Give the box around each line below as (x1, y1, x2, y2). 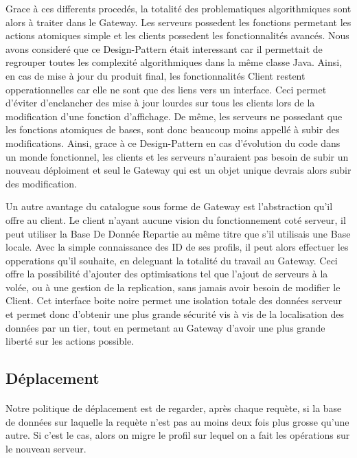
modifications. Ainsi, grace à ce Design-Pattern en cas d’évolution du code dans (5, 135, 341, 150)
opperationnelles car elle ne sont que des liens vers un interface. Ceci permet (5, 82, 327, 96)
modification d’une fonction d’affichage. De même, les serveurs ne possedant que (5, 108, 343, 123)
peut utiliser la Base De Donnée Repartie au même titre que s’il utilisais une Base (5, 226, 351, 240)
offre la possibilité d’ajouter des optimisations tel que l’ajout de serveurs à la (5, 266, 328, 281)
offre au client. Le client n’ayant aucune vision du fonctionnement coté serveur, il (5, 212, 346, 227)
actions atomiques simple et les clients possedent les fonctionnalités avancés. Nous (5, 28, 349, 43)
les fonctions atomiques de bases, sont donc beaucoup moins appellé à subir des (5, 122, 340, 137)
